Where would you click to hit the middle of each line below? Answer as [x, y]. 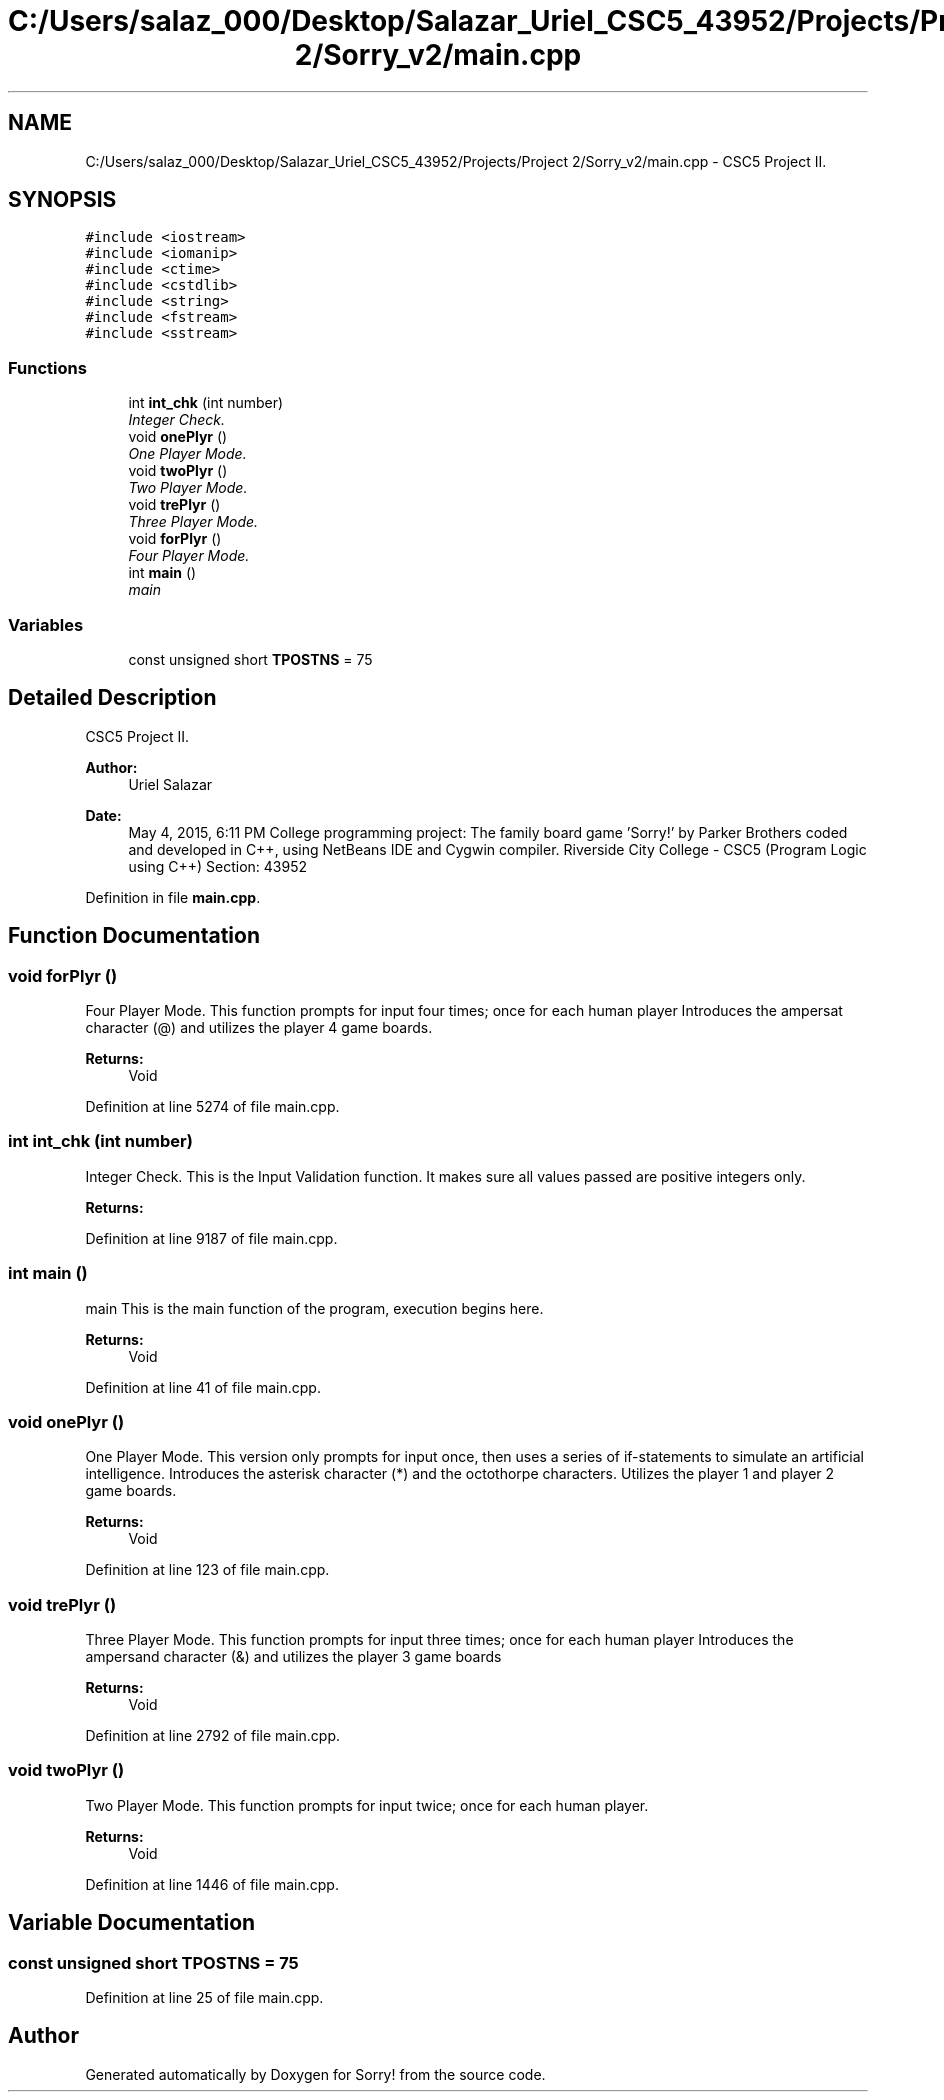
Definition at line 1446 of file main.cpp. [212, 1884]
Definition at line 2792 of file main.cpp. [213, 1735]
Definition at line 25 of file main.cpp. [204, 1997]
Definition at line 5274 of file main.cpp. [212, 1106]
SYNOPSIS [62, 200]
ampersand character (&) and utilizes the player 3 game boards [293, 1656]
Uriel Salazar [170, 784]
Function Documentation [134, 936]
